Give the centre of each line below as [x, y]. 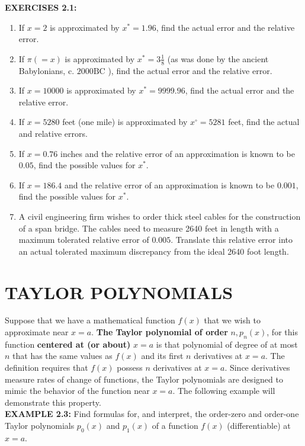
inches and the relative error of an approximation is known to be [178, 153]
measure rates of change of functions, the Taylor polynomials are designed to [144, 379]
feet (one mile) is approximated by [125, 122]
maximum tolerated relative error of [84, 240]
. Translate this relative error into [232, 240]
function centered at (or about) [68, 344]
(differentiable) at [259, 425]
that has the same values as [62, 356]
